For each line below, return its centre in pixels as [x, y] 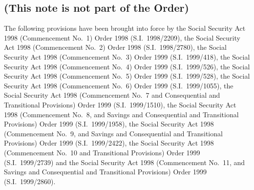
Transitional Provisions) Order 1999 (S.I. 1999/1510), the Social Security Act [120, 104]
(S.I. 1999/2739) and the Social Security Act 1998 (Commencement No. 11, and [125, 162]
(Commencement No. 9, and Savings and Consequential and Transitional [113, 133]
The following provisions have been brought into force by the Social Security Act [125, 28]
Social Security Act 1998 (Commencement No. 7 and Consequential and [112, 95]
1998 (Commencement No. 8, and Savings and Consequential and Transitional [121, 114]
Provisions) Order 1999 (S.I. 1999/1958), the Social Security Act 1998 [109, 124]
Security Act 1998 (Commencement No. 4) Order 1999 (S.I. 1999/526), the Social [127, 66]
